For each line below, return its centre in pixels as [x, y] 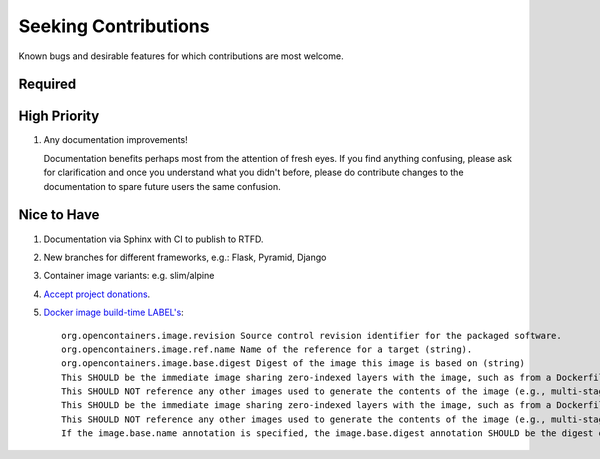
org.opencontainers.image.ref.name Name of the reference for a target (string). [267, 349]
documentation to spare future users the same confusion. [162, 186]
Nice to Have [59, 215]
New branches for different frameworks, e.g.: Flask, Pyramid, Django [185, 257]
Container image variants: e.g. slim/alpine [129, 276]
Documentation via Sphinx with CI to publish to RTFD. [153, 239]
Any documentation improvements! [116, 140]
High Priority [59, 116]
